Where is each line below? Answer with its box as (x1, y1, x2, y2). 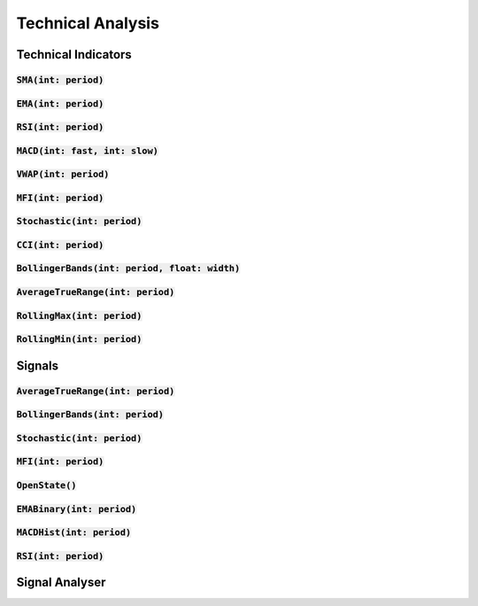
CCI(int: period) (16, 239, 104, 251)
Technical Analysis (16, 13, 159, 33)
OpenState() (16, 479, 77, 491)
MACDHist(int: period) (16, 527, 132, 539)
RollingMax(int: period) (16, 310, 143, 322)
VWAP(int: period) (16, 168, 110, 181)
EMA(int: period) (16, 97, 104, 110)
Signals (16, 358, 59, 373)
